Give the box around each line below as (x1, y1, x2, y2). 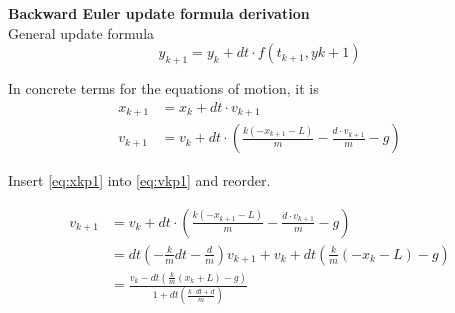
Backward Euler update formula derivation (8, 3, 310, 23)
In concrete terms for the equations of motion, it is (8, 77, 319, 98)
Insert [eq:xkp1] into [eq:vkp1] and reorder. (8, 170, 271, 191)
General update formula (8, 22, 155, 43)
